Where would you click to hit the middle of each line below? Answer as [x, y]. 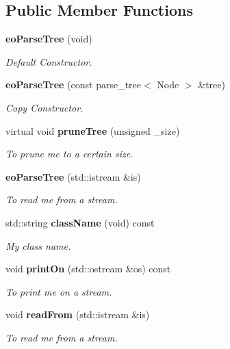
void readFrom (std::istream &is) [78, 314]
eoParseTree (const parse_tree [74, 85]
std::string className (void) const [80, 222]
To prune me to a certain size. [69, 154]
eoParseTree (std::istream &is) [73, 176]
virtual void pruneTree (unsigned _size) [93, 130]
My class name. [38, 245]
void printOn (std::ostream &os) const [88, 269]
